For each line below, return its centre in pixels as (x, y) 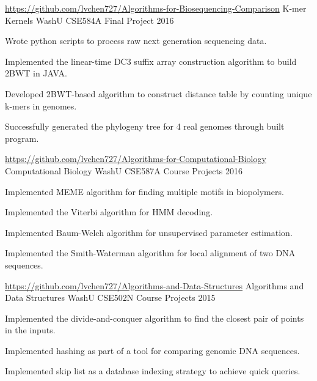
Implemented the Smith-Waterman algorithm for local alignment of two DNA (150, 253)
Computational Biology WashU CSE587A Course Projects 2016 (124, 170)
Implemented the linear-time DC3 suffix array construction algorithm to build (151, 61)
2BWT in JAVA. (36, 73)
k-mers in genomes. (41, 105)
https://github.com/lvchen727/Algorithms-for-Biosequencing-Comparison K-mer (156, 8)
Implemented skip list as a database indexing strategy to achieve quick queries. (153, 371)
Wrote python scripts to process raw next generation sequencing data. (136, 41)
